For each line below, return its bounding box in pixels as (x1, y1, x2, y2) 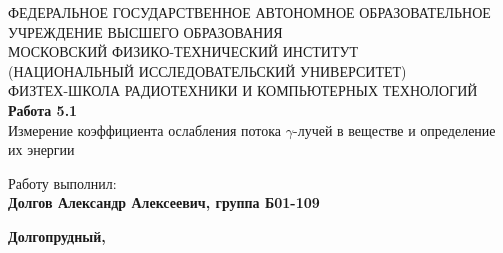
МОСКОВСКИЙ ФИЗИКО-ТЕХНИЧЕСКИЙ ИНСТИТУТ (8, 41, 358, 62)
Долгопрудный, (8, 225, 106, 246)
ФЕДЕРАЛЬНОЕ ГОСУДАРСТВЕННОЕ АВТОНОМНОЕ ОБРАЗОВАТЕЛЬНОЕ (8, 2, 491, 22)
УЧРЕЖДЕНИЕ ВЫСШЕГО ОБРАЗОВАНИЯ (8, 21, 283, 42)
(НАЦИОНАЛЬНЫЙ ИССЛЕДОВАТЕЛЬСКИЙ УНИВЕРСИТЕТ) (8, 60, 407, 81)
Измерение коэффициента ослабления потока (8, 119, 282, 140)
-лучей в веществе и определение (292, 119, 496, 140)
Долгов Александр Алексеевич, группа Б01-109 (8, 192, 320, 213)
